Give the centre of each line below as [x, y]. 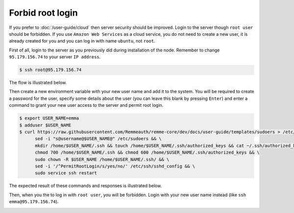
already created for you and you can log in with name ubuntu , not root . [82, 41]
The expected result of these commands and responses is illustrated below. [86, 186]
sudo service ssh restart [66, 173]
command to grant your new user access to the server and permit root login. [86, 105]
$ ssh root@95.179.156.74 [50, 70]
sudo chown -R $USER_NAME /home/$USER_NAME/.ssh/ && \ [102, 159]
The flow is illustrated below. [38, 83]
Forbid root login [43, 13]
